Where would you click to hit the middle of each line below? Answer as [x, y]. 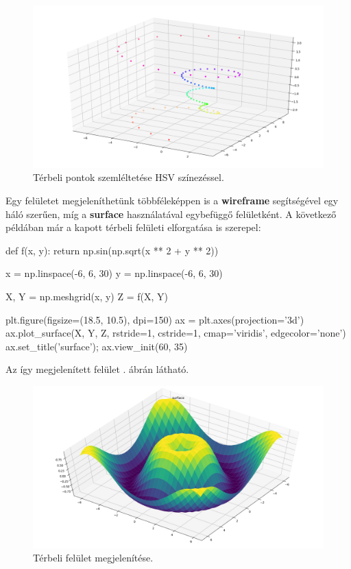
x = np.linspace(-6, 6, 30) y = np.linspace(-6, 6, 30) [114, 273]
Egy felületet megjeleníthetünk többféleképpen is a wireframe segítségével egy [172, 201]
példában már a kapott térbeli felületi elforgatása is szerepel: [133, 227]
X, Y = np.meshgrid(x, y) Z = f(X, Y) [87, 296]
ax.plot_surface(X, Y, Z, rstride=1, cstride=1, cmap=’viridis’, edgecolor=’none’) [176, 333]
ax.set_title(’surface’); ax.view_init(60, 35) [97, 346]
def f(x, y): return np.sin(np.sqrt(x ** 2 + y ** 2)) [112, 250]
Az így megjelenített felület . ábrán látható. [97, 369]
